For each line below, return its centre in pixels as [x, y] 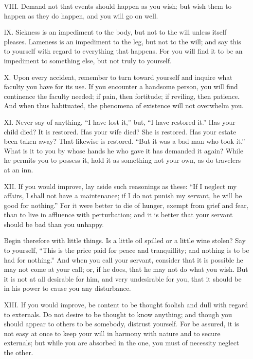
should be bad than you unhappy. [54, 224]
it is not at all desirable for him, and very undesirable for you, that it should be [123, 278]
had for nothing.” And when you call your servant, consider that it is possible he [124, 259]
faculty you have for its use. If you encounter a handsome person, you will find [121, 86]
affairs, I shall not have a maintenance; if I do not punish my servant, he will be [123, 196]
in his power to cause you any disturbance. [68, 288]
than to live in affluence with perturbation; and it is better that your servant [118, 215]
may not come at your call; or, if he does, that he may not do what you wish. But [126, 269]
